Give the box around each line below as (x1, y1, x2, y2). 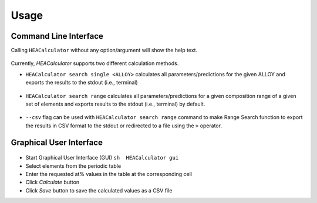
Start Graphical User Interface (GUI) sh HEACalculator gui (25, 154, 179, 161)
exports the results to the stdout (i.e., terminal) (25, 79, 138, 86)
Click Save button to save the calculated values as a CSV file (25, 187, 173, 194)
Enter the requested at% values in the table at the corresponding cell (25, 170, 192, 177)
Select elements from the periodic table (25, 162, 122, 170)
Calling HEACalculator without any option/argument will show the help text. (11, 47, 198, 54)
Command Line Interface (11, 31, 104, 41)
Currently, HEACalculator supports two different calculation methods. (11, 60, 179, 67)
